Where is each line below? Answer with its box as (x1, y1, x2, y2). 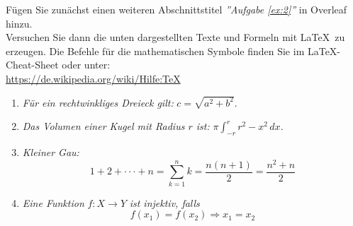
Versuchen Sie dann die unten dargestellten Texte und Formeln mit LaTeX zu (6, 30, 345, 44)
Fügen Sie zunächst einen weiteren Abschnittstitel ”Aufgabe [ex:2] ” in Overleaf (6, 2, 347, 16)
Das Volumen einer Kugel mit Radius (22, 119, 185, 133)
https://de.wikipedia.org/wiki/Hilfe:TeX (6, 71, 181, 85)
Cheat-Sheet (6, 57, 59, 72)
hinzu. (6, 16, 33, 30)
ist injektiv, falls (129, 195, 200, 210)
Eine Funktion (22, 195, 84, 210)
